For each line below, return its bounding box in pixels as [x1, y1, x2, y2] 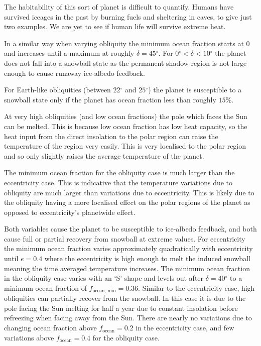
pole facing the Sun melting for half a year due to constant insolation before [4, 302, 238, 313]
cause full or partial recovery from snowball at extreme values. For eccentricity [4, 233, 245, 244]
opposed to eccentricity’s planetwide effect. [4, 206, 136, 217]
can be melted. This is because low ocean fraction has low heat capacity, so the [4, 121, 247, 131]
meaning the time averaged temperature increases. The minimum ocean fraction [4, 263, 250, 273]
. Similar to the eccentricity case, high [138, 282, 255, 293]
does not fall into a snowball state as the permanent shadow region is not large [4, 57, 247, 68]
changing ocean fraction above [4, 322, 97, 333]
